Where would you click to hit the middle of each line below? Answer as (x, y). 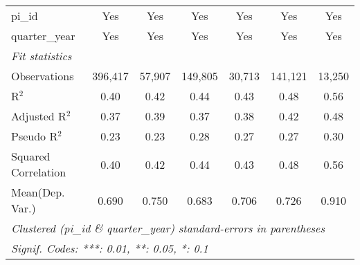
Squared (31, 156)
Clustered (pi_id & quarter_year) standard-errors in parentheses (168, 228)
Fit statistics (42, 56)
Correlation (39, 172)
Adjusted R (39, 116)
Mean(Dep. (38, 192)
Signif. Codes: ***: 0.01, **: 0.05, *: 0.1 (110, 248)
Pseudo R (35, 136)
